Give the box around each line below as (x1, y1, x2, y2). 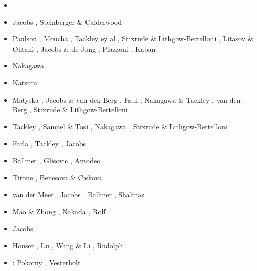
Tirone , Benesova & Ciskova (12, 172, 102, 183)
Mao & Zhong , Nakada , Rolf (12, 206, 106, 216)
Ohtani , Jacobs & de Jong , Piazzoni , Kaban (12, 43, 156, 54)
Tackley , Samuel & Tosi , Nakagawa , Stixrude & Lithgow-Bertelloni (12, 121, 227, 131)
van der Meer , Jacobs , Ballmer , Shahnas (12, 189, 144, 200)
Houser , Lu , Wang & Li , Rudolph (12, 240, 123, 250)
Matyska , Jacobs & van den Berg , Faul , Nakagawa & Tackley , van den (12, 94, 241, 105)
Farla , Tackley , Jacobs (12, 138, 86, 149)
